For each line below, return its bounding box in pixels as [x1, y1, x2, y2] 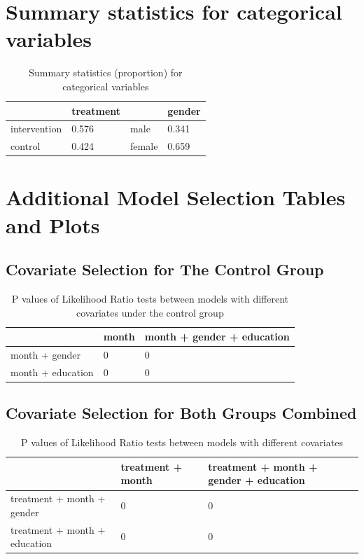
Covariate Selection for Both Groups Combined [6, 402, 357, 424]
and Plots [6, 210, 100, 239]
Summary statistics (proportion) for [29, 65, 183, 80]
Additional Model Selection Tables [6, 183, 346, 212]
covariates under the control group [76, 305, 224, 319]
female [130, 139, 158, 153]
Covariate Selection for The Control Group [6, 258, 324, 280]
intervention [10, 121, 62, 136]
